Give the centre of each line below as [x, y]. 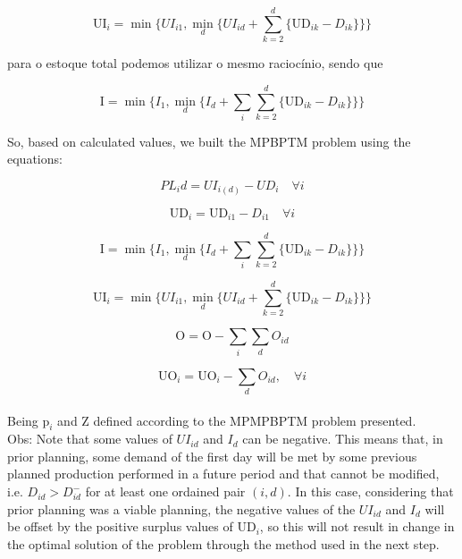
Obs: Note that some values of [90, 439]
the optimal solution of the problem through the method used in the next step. [223, 543]
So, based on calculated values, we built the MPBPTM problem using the [209, 141]
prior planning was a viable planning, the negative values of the [181, 508]
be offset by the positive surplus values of [120, 526]
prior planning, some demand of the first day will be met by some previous [212, 456]
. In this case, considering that [370, 491]
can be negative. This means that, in [343, 439]
